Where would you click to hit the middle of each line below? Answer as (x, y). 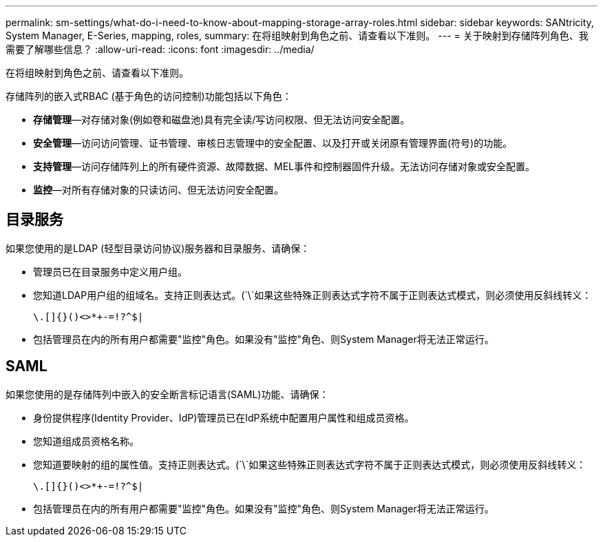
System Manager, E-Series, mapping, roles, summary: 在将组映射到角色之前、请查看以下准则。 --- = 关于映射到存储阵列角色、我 (297, 35)
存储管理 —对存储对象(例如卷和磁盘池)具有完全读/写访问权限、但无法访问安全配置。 (222, 119)
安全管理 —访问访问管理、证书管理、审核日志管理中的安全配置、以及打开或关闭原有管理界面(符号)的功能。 (273, 143)
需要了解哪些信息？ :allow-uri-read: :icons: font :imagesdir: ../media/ (160, 49)
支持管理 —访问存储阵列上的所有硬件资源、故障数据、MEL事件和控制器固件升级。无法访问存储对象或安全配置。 (284, 166)
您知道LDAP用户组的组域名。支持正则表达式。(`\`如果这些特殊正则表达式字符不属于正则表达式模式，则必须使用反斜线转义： (313, 295)
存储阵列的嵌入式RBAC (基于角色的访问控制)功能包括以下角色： (149, 96)
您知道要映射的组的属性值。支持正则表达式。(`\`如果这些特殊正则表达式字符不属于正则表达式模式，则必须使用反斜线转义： (310, 464)
